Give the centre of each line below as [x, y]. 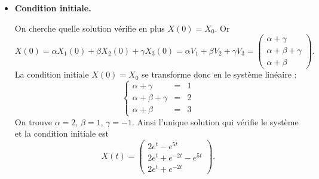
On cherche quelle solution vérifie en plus [90, 28]
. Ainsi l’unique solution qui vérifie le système [215, 121]
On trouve [33, 121]
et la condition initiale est [62, 133]
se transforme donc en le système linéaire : [219, 74]
